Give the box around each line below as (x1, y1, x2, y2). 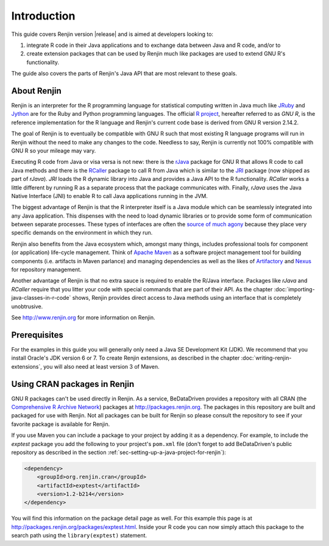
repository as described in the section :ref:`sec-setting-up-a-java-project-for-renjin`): (11, 448, 227, 456)
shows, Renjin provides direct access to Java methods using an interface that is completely (72, 294, 302, 302)
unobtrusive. (11, 302, 43, 310)
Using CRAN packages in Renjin (11, 378, 135, 389)
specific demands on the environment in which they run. (11, 229, 153, 236)
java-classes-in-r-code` (11, 294, 71, 302)
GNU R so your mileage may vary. (11, 147, 96, 154)
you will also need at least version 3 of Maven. (43, 363, 160, 370)
